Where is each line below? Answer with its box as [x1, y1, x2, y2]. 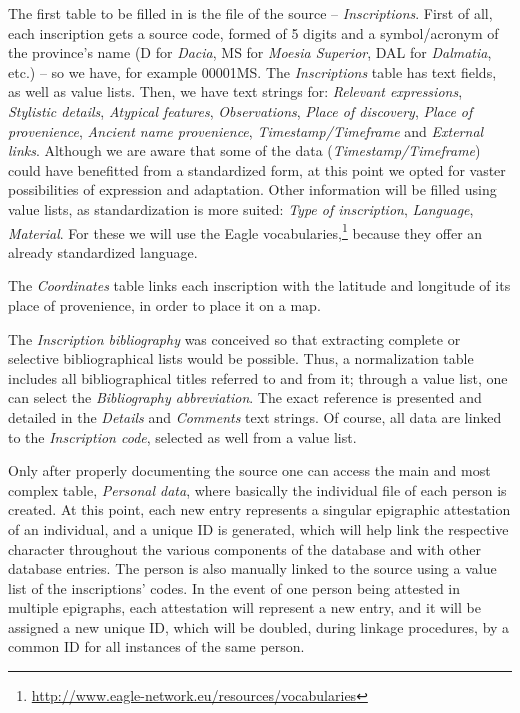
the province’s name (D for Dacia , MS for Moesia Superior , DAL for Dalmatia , [8, 42, 492, 63]
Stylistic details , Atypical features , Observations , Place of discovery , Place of [8, 100, 473, 121]
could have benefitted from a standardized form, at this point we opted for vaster [8, 159, 506, 180]
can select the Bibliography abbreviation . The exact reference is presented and [8, 387, 482, 408]
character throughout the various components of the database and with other [8, 538, 481, 559]
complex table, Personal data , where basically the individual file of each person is [8, 479, 507, 500]
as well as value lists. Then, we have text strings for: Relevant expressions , [8, 81, 463, 102]
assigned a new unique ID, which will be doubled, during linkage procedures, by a [8, 616, 510, 637]
